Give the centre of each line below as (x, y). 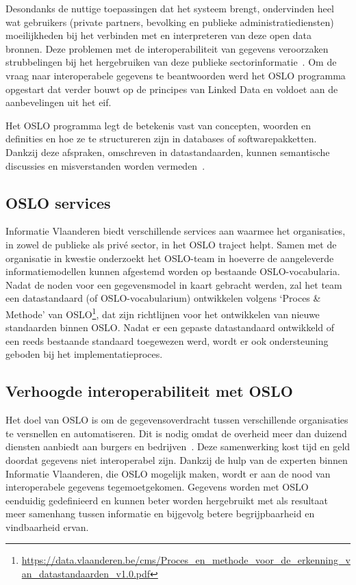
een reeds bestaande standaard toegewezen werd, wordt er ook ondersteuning (167, 340)
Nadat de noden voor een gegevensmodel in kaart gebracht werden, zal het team (174, 284)
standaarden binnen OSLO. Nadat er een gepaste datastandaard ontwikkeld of (170, 327)
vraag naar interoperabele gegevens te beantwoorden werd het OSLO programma (176, 75)
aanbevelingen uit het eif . (59, 102)
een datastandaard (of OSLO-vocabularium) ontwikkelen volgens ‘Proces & (163, 298)
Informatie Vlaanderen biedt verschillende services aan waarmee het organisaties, (176, 231)
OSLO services (58, 202)
